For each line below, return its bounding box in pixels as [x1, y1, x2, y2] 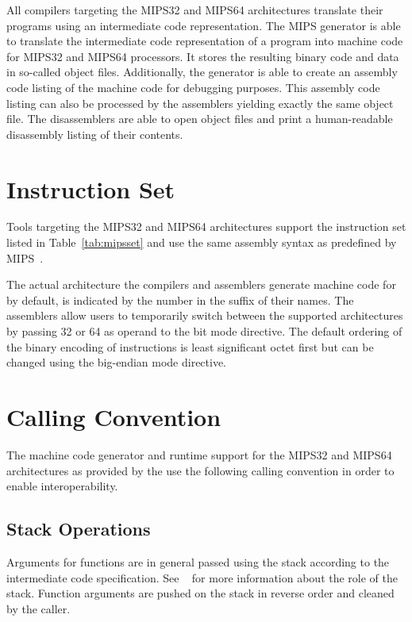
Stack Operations [6, 516, 151, 541]
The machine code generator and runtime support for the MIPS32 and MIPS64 [6, 446, 392, 463]
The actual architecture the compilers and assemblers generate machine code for [6, 276, 396, 293]
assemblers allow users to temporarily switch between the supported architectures [6, 307, 403, 324]
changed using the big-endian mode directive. [6, 354, 227, 371]
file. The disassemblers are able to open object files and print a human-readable [6, 110, 393, 127]
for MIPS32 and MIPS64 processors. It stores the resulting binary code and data [6, 48, 399, 64]
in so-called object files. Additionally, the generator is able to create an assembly [6, 63, 398, 80]
